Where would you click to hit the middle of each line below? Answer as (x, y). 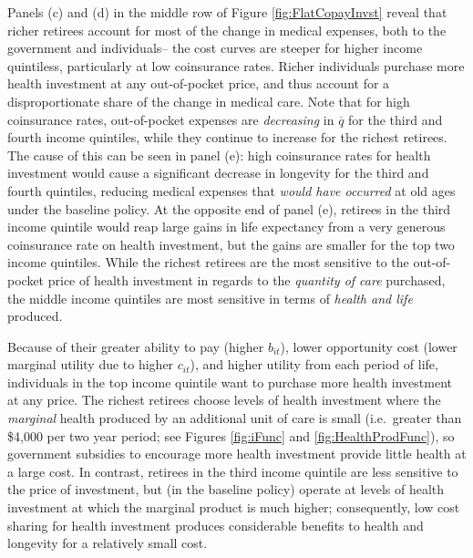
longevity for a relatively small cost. (108, 543)
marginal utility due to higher (91, 364)
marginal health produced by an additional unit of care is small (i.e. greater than (235, 418)
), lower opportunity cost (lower (369, 346)
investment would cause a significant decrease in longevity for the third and (218, 173)
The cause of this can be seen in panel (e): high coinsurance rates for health (219, 155)
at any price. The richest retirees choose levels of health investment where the (224, 400)
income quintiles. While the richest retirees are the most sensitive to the (208, 262)
